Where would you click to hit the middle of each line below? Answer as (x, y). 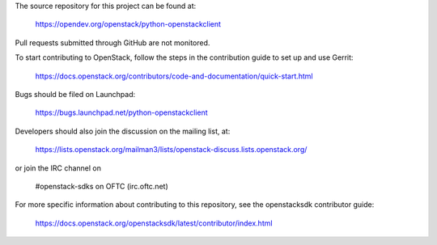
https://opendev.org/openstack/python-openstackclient (128, 24)
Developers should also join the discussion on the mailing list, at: (123, 131)
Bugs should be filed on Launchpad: (75, 94)
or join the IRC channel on (58, 168)
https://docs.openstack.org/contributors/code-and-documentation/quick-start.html (174, 76)
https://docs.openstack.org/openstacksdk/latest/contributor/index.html (154, 223)
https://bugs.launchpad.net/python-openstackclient (121, 112)
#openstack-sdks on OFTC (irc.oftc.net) (102, 186)
